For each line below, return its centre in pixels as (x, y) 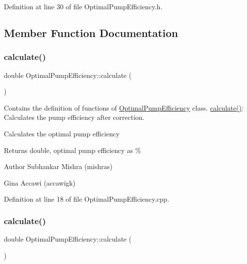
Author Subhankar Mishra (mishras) (58, 166)
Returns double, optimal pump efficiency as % (73, 150)
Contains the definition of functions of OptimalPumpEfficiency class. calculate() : (124, 107)
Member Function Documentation (91, 32)
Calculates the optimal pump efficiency (62, 133)
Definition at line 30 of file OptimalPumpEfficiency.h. (83, 6)
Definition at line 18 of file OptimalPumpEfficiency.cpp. (87, 199)
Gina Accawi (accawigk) (40, 182)
